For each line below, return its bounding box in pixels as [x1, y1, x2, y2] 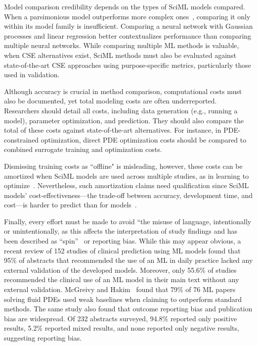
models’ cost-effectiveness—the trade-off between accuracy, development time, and [4, 190, 253, 200]
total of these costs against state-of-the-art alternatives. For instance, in [4, 125, 221, 135]
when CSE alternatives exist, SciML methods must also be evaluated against [4, 49, 236, 60]
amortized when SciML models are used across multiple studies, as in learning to [4, 170, 249, 181]
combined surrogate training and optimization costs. [4, 144, 162, 154]
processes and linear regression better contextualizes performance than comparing [4, 30, 252, 41]
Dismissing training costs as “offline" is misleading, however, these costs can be [4, 160, 243, 171]
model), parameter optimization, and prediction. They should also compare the [4, 115, 244, 125]
